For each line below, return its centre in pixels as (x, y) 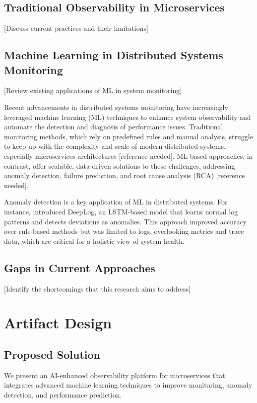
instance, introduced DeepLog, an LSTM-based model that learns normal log (121, 211)
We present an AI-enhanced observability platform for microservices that (115, 375)
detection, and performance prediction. (63, 394)
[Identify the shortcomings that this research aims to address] (97, 288)
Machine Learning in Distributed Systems (114, 55)
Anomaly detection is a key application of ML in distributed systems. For (116, 202)
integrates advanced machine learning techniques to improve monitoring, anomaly (128, 385)
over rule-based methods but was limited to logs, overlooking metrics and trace (124, 231)
